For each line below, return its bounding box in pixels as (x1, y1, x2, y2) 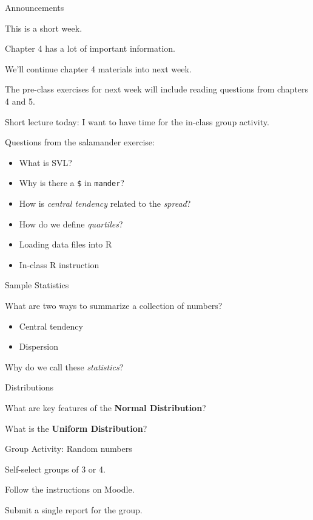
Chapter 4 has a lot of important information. (5, 42, 176, 55)
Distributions (5, 381, 54, 393)
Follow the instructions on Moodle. (5, 483, 135, 496)
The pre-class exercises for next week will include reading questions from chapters (5, 83, 309, 95)
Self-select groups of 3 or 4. (5, 462, 106, 475)
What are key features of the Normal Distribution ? (5, 401, 206, 414)
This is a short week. (5, 21, 82, 34)
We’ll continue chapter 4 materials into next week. (5, 62, 192, 75)
